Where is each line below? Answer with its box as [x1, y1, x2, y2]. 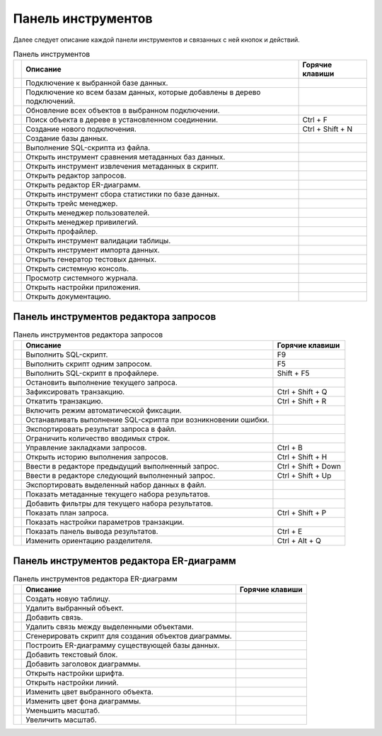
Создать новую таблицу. [25, 594, 111, 604]
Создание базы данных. [25, 133, 109, 143]
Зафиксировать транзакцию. [25, 387, 125, 397]
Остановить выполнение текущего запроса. [25, 378, 178, 388]
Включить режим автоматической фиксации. [25, 406, 182, 416]
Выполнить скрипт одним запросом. [25, 359, 152, 369]
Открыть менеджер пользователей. [25, 208, 150, 218]
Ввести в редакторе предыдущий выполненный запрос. [25, 462, 219, 472]
